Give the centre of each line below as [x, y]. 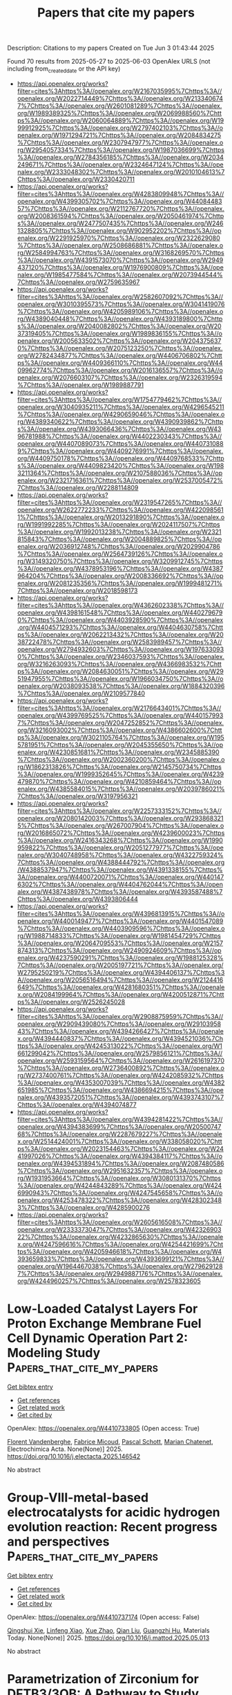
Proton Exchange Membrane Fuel [104, 1323]
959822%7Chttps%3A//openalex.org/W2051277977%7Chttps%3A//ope [120, 848]
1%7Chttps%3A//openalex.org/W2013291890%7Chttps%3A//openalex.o [121, 517]
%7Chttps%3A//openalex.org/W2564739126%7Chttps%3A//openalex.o [120, 554]
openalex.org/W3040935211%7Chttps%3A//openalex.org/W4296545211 [120, 406]
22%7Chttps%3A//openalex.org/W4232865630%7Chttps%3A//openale [120, 1237]
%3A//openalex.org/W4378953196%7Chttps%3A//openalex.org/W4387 [120, 568]
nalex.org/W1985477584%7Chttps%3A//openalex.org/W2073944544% [120, 274]
